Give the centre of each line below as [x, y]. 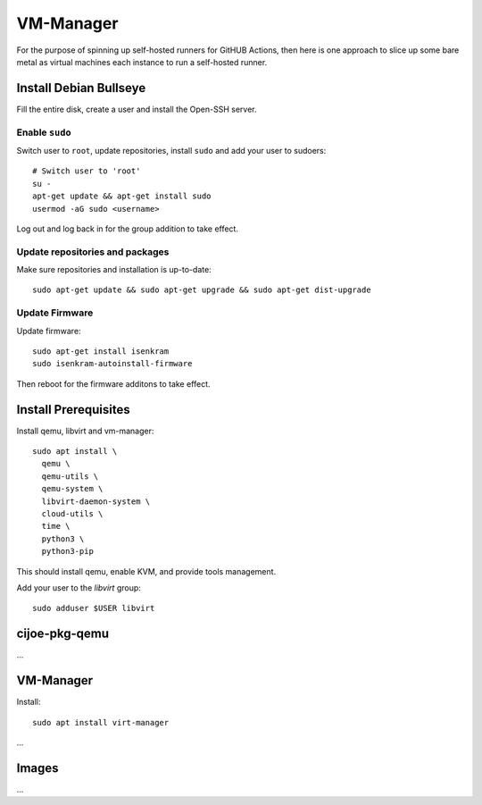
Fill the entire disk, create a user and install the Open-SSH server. [137, 109]
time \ [56, 526]
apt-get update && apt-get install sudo [122, 196]
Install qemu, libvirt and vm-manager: [85, 431]
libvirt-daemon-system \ [96, 501]
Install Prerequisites [73, 410]
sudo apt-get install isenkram [101, 352]
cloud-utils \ [72, 514]
